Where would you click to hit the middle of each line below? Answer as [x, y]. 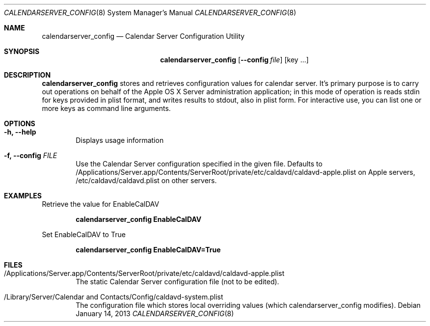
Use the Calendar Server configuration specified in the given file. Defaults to [199, 164]
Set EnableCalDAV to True [84, 234]
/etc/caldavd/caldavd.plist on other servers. [146, 180]
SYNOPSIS [22, 51]
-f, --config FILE [31, 155]
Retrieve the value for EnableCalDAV [101, 204]
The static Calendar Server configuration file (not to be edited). [177, 282]
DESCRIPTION [27, 75]
